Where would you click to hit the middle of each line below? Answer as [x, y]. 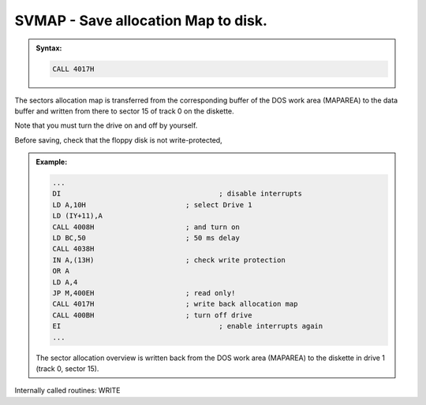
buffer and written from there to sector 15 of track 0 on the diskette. [124, 111]
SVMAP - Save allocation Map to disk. [141, 20]
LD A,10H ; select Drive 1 [152, 204]
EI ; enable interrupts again [188, 326]
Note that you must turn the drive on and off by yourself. [106, 125]
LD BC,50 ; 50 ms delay [146, 238]
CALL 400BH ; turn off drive [152, 315]
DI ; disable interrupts [177, 194]
